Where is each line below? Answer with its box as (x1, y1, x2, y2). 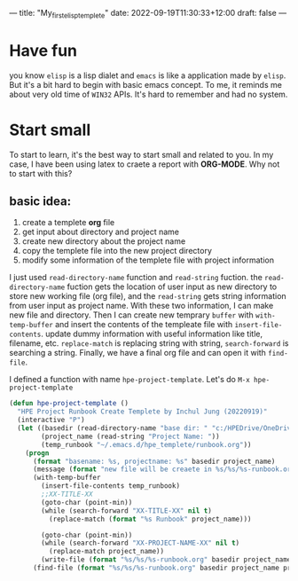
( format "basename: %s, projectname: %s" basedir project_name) (32, 457, 276, 466)
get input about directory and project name (21, 226, 180, 238)
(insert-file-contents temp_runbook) (41, 482, 180, 491)
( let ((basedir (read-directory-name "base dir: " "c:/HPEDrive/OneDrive (17, 424, 295, 433)
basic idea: (9, 194, 72, 209)
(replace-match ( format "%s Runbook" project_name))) (48, 514, 252, 523)
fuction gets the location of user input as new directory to (67, 281, 278, 292)
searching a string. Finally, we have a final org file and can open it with (9, 348, 266, 358)
